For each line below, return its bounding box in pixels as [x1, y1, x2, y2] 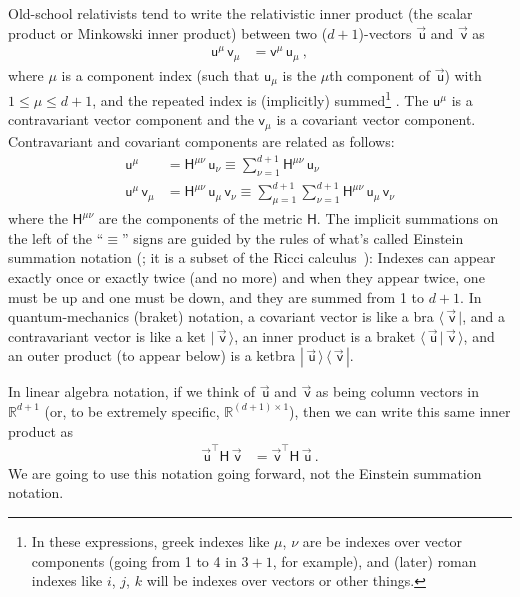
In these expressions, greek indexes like [31, 531, 270, 552]
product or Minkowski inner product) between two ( [8, 22, 328, 43]
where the [8, 208, 68, 229]
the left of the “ [8, 227, 104, 248]
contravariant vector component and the [8, 109, 254, 130]
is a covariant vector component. [276, 109, 476, 130]
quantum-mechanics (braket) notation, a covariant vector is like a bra [8, 306, 434, 327]
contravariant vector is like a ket [8, 325, 206, 346]
